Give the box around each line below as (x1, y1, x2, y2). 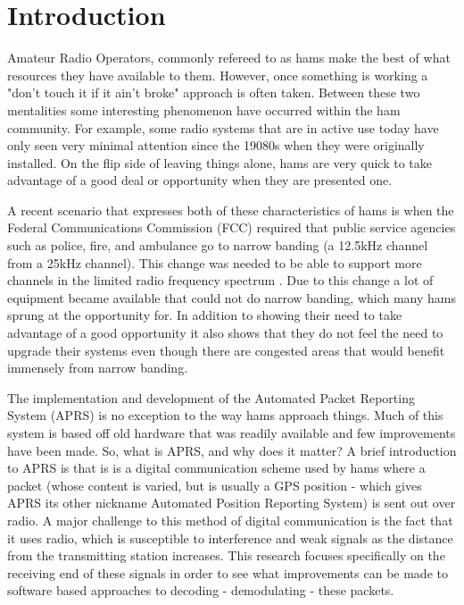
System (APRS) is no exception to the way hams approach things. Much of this (7, 406, 443, 424)
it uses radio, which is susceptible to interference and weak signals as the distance (7, 528, 453, 547)
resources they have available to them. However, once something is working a (7, 65, 428, 84)
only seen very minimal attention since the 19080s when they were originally (7, 136, 425, 155)
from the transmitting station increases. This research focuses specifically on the (7, 546, 445, 565)
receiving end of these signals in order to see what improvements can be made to (7, 563, 448, 582)
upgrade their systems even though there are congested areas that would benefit (7, 340, 445, 359)
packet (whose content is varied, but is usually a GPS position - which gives (7, 475, 422, 494)
